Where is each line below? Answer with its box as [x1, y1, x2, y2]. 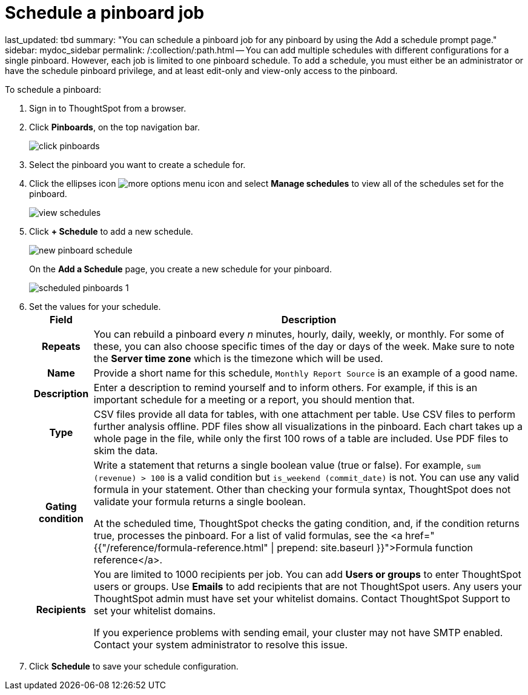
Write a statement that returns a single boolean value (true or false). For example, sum [93, 458, 481, 471]
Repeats [42, 340, 81, 352]
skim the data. [93, 444, 158, 457]
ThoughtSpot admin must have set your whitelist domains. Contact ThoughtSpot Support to [93, 592, 510, 605]
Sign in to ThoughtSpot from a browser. [29, 102, 186, 113]
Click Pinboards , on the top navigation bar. [29, 121, 200, 132]
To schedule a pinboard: [5, 84, 102, 95]
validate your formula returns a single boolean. [93, 495, 306, 508]
